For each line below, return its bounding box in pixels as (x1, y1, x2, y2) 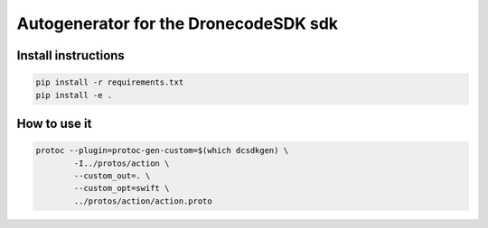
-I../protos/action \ (73, 158, 170, 169)
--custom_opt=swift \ (73, 183, 170, 194)
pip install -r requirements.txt (35, 78, 184, 87)
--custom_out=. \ (73, 170, 151, 180)
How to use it (16, 115, 92, 131)
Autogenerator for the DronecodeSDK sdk (16, 14, 339, 33)
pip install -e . (35, 90, 113, 100)
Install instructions (16, 48, 126, 63)
